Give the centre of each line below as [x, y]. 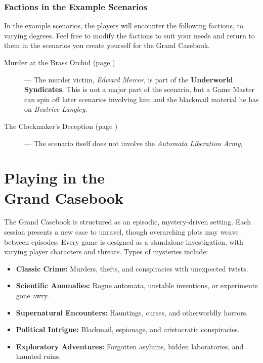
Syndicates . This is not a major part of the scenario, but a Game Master [139, 89]
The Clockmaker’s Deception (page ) [61, 126]
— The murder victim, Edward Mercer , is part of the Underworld [129, 79]
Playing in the [55, 178]
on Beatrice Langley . [56, 109]
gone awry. [32, 296]
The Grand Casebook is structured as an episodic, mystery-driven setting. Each [127, 222]
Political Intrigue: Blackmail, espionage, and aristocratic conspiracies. [128, 329]
